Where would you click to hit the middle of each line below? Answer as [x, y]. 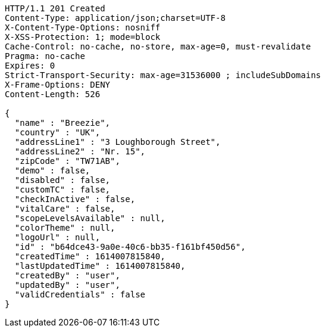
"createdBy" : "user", [67, 275]
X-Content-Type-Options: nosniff [83, 27]
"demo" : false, [52, 170]
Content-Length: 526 [53, 94]
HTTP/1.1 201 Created [55, 8]
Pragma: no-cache [45, 56]
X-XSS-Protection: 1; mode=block [83, 37]
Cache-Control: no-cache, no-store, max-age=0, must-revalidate [158, 46]
